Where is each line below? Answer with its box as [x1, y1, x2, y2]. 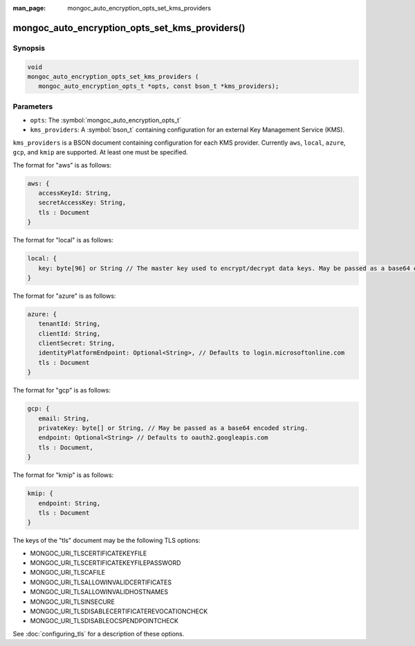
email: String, [38, 414, 90, 422]
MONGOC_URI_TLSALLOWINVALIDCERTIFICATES [30, 578, 172, 586]
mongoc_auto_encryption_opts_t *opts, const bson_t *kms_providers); [38, 82, 279, 90]
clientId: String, [38, 330, 101, 337]
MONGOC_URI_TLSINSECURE [30, 598, 116, 606]
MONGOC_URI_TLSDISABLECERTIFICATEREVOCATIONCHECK [30, 607, 208, 616]
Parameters [12, 101, 53, 111]
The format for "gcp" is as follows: [12, 386, 111, 395]
